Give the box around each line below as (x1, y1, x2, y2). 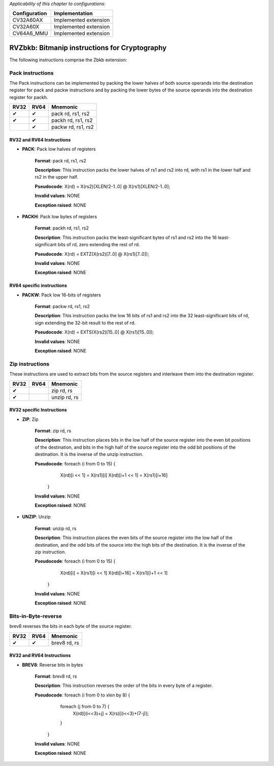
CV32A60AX (12, 17, 43, 24)
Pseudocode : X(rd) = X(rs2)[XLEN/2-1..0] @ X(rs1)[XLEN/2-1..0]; (35, 183, 170, 189)
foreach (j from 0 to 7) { (60, 704, 110, 710)
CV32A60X (12, 23, 40, 30)
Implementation (53, 10, 93, 17)
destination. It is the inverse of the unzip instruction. (35, 451, 144, 457)
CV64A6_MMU (12, 30, 48, 37)
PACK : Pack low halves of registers (22, 146, 96, 152)
